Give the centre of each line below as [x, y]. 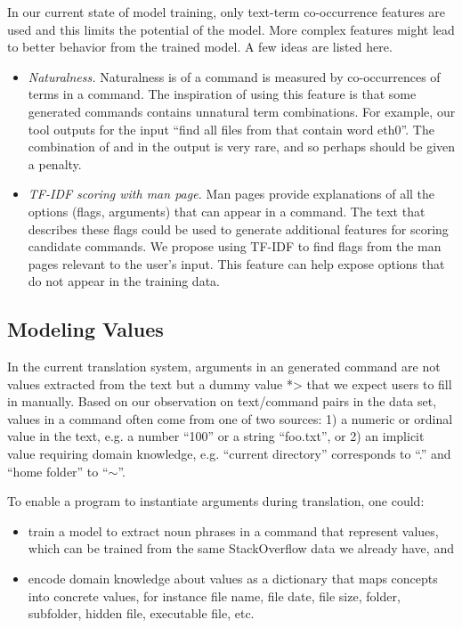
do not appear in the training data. [124, 281]
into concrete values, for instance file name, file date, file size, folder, [214, 595]
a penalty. [55, 163]
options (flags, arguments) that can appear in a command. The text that [227, 211]
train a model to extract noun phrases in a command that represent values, [233, 530]
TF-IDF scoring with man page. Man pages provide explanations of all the [231, 194]
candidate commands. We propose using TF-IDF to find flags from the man [235, 246]
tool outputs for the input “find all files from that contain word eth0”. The [231, 129]
